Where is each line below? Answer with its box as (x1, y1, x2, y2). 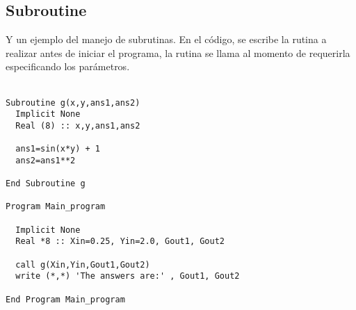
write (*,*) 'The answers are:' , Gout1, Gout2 (15, 271, 240, 282)
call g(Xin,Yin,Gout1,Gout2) (15, 259, 150, 270)
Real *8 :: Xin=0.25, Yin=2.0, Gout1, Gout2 (15, 236, 225, 247)
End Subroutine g (6, 179, 86, 189)
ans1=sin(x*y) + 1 (15, 144, 101, 154)
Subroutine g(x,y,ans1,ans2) (6, 97, 140, 108)
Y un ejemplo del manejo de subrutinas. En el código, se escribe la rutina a (6, 32, 327, 47)
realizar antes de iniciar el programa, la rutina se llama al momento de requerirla (6, 45, 350, 60)
